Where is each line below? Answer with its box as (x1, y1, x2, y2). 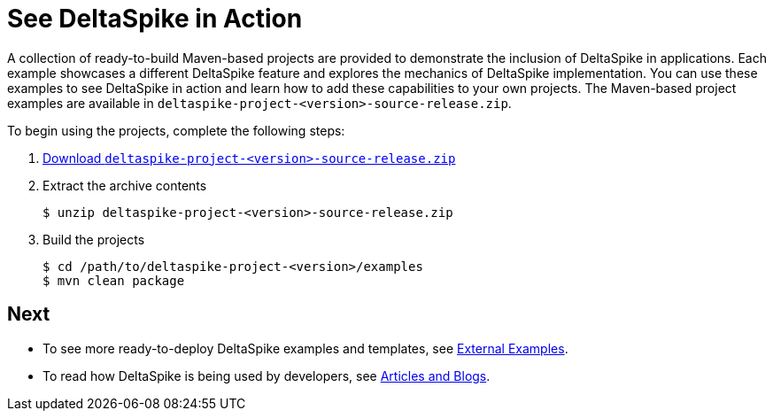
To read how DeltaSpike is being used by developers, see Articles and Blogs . (43, 368, 491, 383)
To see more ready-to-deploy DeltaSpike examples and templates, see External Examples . (43, 340, 568, 356)
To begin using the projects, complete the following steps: (7, 122, 345, 138)
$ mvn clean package (43, 273, 185, 288)
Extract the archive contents (43, 177, 207, 193)
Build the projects (43, 231, 145, 247)
